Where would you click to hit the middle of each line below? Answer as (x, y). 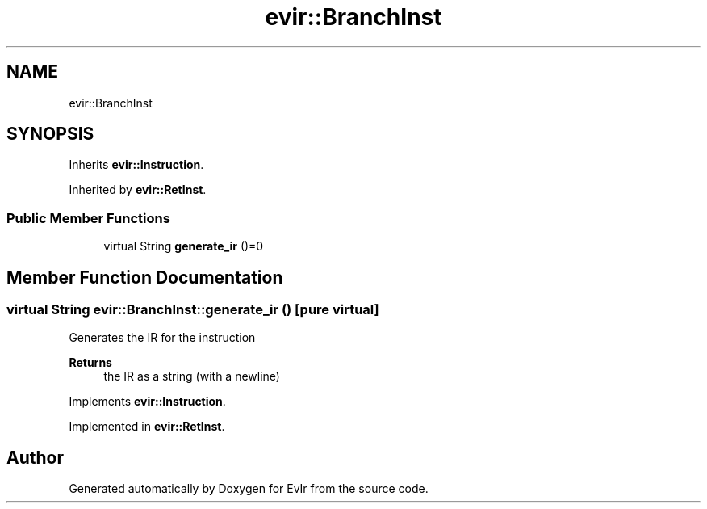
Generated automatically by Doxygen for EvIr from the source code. (249, 489)
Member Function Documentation (145, 277)
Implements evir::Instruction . (147, 402)
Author (35, 457)
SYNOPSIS (50, 134)
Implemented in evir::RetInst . (147, 427)
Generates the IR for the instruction (162, 338)
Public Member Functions (88, 218)
